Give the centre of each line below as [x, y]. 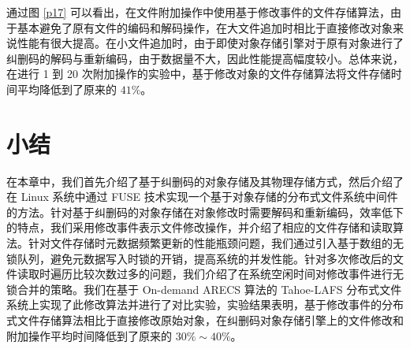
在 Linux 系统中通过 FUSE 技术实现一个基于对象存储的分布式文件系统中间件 [202, 197]
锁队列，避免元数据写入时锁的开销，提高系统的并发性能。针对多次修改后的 [199, 258]
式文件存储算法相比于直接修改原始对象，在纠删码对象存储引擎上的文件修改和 [205, 320]
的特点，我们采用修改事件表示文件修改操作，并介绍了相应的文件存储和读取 [199, 227]
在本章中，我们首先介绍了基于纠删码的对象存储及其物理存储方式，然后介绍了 [205, 181]
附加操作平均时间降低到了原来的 [89, 335]
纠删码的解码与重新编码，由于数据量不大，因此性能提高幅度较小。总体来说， [205, 58]
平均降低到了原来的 [67, 89]
